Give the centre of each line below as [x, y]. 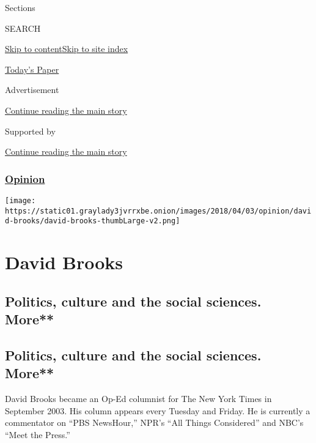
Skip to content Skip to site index [67, 49]
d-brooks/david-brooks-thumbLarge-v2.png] [93, 221]
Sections [20, 7]
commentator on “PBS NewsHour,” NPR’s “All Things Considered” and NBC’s [154, 423]
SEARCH [23, 28]
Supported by [30, 131]
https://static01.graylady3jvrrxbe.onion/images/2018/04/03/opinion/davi [158, 211]
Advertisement [32, 90]
